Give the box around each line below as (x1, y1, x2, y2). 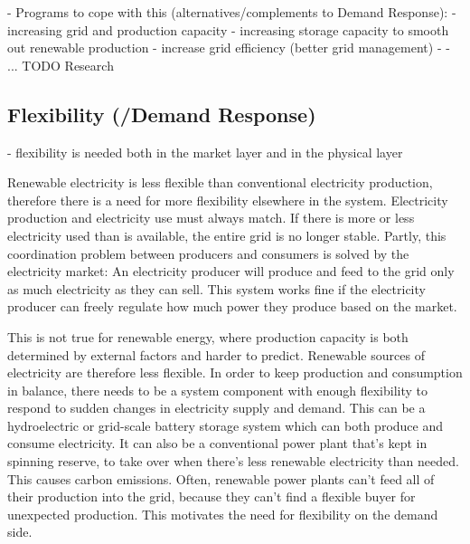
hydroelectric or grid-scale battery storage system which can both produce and (7, 415, 444, 434)
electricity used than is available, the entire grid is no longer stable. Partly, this (7, 225, 446, 244)
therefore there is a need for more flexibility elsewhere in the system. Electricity (7, 190, 448, 209)
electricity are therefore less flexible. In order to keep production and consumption (7, 363, 463, 382)
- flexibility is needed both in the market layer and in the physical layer (7, 142, 403, 161)
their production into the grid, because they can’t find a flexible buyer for (7, 487, 416, 506)
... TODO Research (7, 55, 114, 74)
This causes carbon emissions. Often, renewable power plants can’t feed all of (7, 469, 435, 488)
